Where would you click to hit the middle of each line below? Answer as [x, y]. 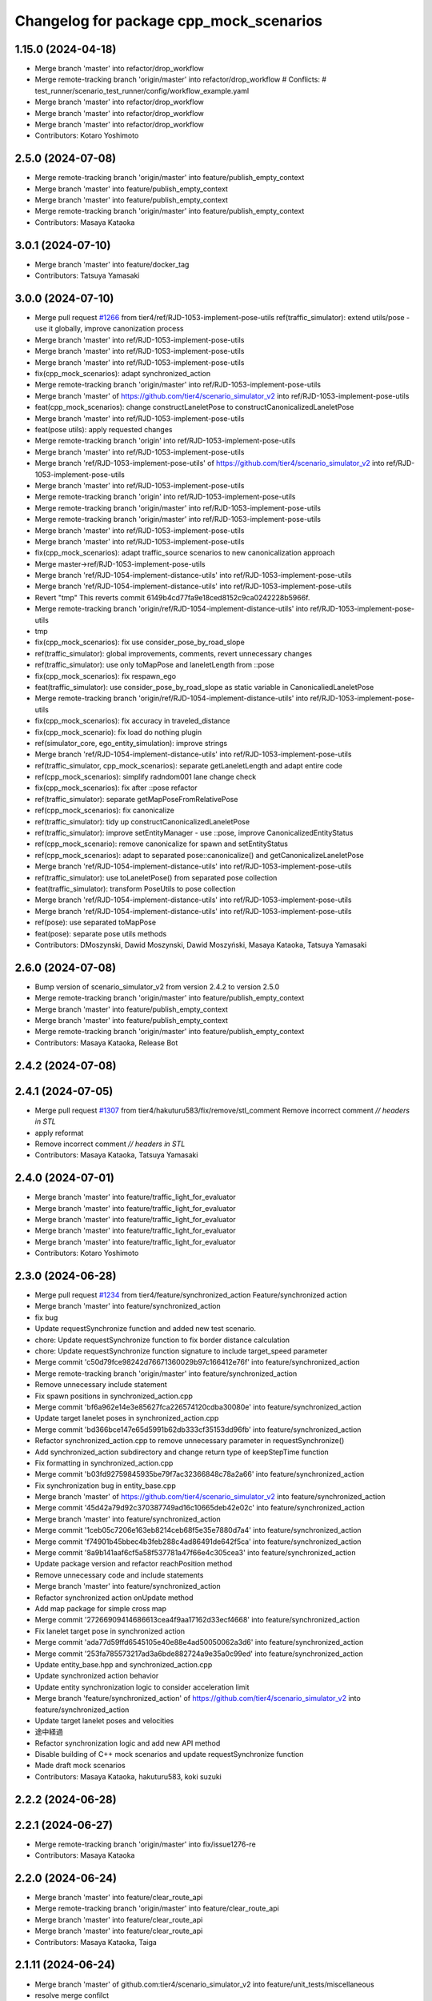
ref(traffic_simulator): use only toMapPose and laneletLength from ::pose [155, 665]
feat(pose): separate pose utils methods [101, 933]
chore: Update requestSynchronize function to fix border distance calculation [162, 1340]
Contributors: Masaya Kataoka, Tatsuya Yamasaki [116, 1155]
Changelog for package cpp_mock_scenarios [169, 21]
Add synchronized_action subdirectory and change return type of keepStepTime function [182, 1452]
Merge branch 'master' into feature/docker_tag [112, 264]
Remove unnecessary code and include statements [119, 1575]
